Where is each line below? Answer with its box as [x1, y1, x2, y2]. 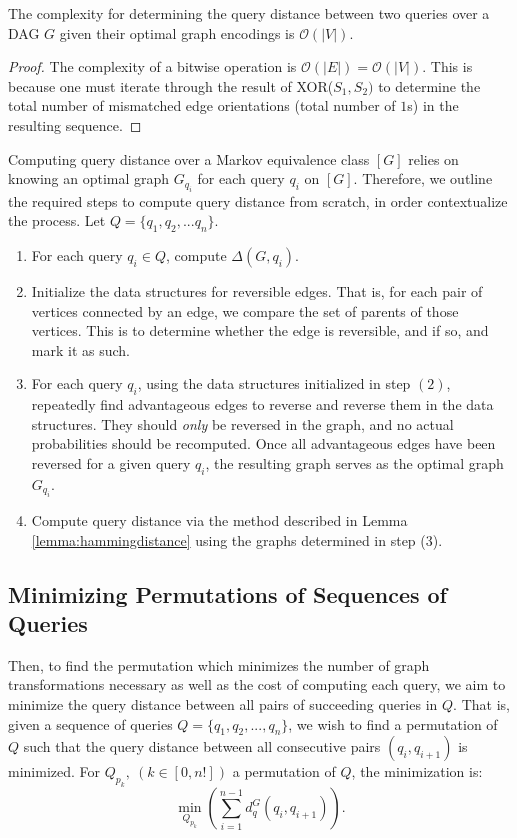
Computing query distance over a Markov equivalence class [8, 148, 370, 169]
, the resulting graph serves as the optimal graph [205, 452, 504, 473]
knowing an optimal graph [8, 168, 170, 189]
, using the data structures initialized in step [137, 373, 411, 394]
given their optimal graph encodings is [59, 22, 295, 43]
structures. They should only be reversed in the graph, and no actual [31, 413, 454, 434]
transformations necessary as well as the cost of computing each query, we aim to [8, 674, 506, 695]
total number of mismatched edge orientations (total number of [8, 95, 396, 116]
